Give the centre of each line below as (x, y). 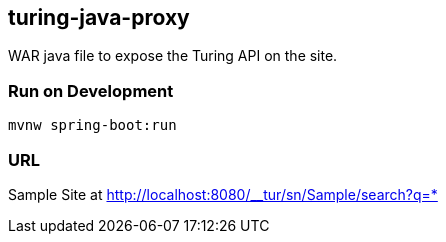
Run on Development (91, 90)
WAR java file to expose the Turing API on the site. (173, 56)
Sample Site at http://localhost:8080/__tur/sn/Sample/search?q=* (223, 194)
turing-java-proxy (99, 17)
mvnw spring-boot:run (92, 125)
